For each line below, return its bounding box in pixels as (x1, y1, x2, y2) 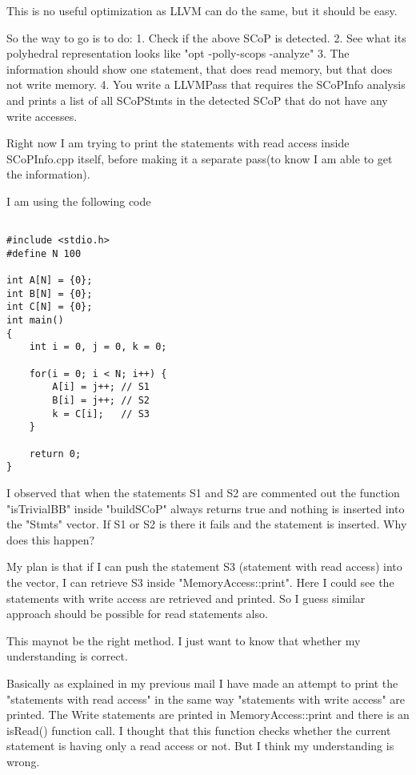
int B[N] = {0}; (6, 287, 93, 299)
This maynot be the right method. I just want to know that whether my (6, 632, 361, 649)
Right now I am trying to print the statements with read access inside (6, 135, 350, 151)
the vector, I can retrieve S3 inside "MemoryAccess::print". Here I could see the (6, 573, 394, 590)
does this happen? (6, 531, 95, 548)
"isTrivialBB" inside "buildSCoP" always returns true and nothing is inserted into (6, 500, 405, 516)
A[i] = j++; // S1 (52, 381, 150, 393)
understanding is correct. (6, 648, 128, 665)
